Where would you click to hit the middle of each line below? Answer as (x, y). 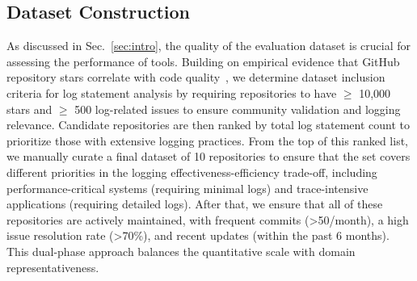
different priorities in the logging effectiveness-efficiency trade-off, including (192, 172)
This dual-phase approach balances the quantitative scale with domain (181, 251)
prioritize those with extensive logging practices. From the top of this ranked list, (207, 140)
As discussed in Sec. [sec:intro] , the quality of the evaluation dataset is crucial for (208, 46)
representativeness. (53, 267)
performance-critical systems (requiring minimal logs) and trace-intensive (187, 188)
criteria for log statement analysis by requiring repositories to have (172, 92)
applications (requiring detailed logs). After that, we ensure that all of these (195, 204)
